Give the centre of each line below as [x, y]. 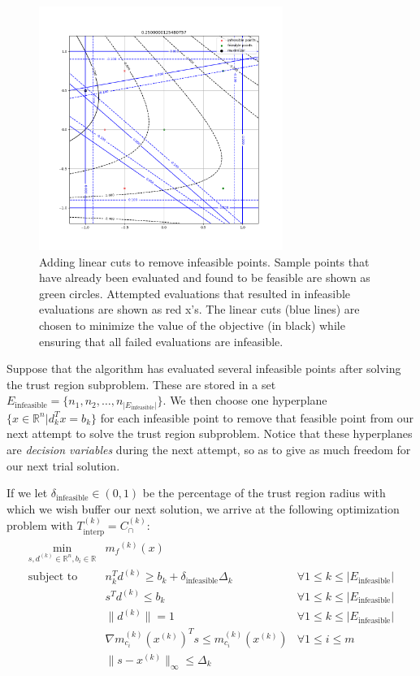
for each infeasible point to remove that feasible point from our [257, 417]
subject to [53, 577]
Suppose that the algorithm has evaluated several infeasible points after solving [204, 368]
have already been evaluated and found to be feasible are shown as [205, 277]
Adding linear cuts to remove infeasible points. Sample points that [204, 261]
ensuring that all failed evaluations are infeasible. [161, 341]
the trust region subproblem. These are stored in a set [141, 384]
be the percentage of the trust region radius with [264, 493]
